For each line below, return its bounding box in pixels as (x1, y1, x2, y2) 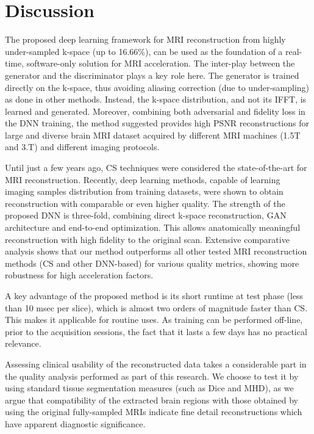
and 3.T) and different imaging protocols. (5, 140, 160, 153)
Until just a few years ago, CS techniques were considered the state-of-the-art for (5, 161, 307, 174)
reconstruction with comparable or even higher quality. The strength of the (5, 197, 285, 209)
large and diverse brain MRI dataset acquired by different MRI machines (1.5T (5, 128, 301, 141)
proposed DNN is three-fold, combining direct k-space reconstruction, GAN (5, 209, 287, 222)
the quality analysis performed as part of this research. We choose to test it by (5, 369, 299, 382)
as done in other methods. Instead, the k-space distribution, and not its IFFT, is (5, 93, 307, 106)
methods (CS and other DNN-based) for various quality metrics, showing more (5, 256, 299, 269)
